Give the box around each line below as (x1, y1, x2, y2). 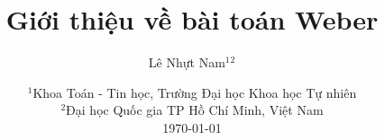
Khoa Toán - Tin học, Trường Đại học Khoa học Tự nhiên (32, 83, 357, 101)
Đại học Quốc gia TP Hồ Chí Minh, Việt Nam (66, 101, 324, 119)
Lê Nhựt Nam (148, 53, 225, 72)
